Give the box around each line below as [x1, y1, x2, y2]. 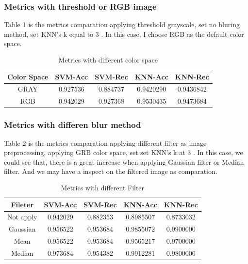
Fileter [11, 199, 34, 209]
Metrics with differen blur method [4, 119, 141, 131]
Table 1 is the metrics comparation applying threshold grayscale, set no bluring [4, 19, 240, 30]
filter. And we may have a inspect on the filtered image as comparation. [4, 166, 217, 176]
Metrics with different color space [58, 55, 158, 64]
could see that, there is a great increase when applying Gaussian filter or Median [4, 156, 244, 167]
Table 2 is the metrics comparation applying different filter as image [4, 138, 207, 148]
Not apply [7, 212, 37, 222]
